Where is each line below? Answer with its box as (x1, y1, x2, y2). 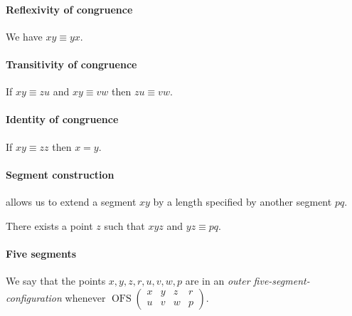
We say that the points (6, 273, 106, 288)
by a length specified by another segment (153, 194, 332, 209)
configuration (6, 290, 62, 305)
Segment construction (6, 167, 114, 181)
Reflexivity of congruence (6, 1, 133, 16)
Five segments (6, 246, 77, 260)
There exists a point (6, 218, 93, 233)
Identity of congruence (6, 112, 119, 127)
